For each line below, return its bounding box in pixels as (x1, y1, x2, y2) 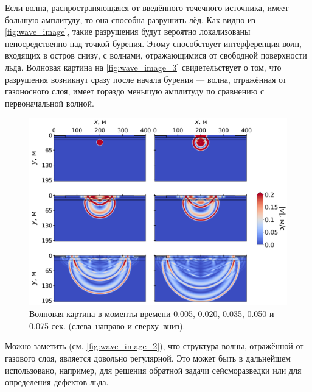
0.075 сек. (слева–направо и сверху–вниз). (29, 319, 185, 332)
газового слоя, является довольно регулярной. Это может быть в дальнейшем (5, 351, 291, 364)
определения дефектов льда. (5, 376, 109, 388)
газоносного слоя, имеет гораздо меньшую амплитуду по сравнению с (5, 85, 265, 98)
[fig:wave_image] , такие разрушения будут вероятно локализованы (5, 25, 251, 38)
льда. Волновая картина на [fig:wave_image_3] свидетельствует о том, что (5, 60, 282, 73)
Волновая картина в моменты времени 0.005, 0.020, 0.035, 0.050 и (29, 307, 274, 320)
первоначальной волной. (5, 96, 94, 109)
